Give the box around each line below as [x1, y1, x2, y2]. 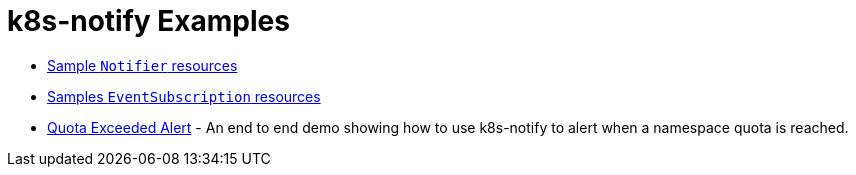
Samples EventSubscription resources [47, 87, 321, 105]
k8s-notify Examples [7, 4, 290, 38]
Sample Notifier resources [47, 56, 238, 74]
